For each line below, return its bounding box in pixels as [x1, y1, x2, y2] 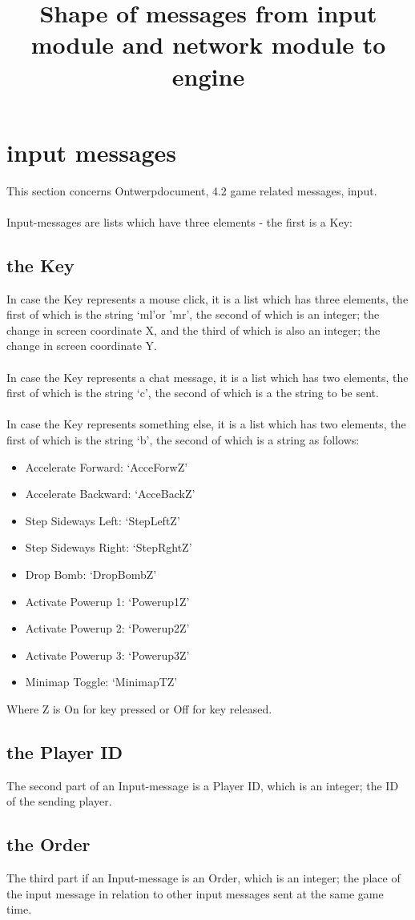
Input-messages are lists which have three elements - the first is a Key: [6, 213, 353, 230]
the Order [6, 832, 91, 857]
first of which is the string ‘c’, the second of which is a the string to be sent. [6, 384, 379, 401]
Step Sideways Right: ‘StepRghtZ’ [25, 539, 192, 556]
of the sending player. [6, 793, 112, 810]
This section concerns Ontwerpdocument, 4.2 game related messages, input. [6, 182, 377, 199]
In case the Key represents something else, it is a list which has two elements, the [6, 416, 406, 432]
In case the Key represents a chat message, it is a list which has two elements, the [6, 368, 409, 385]
